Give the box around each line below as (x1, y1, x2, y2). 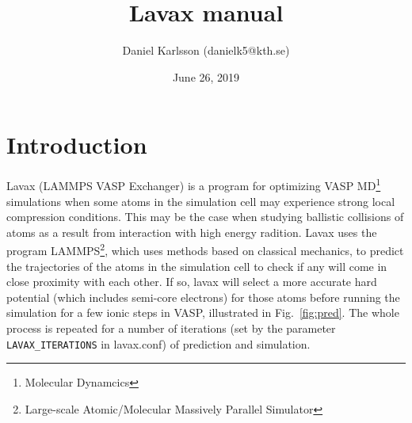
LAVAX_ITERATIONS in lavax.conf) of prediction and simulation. (6, 335, 311, 352)
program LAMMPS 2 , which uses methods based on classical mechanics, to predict (6, 240, 404, 258)
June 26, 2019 (172, 68, 240, 85)
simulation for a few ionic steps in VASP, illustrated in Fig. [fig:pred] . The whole (6, 304, 399, 321)
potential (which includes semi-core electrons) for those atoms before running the (6, 288, 400, 305)
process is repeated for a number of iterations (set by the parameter (6, 319, 336, 336)
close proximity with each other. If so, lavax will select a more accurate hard (6, 273, 377, 290)
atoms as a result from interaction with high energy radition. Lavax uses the (6, 223, 377, 240)
